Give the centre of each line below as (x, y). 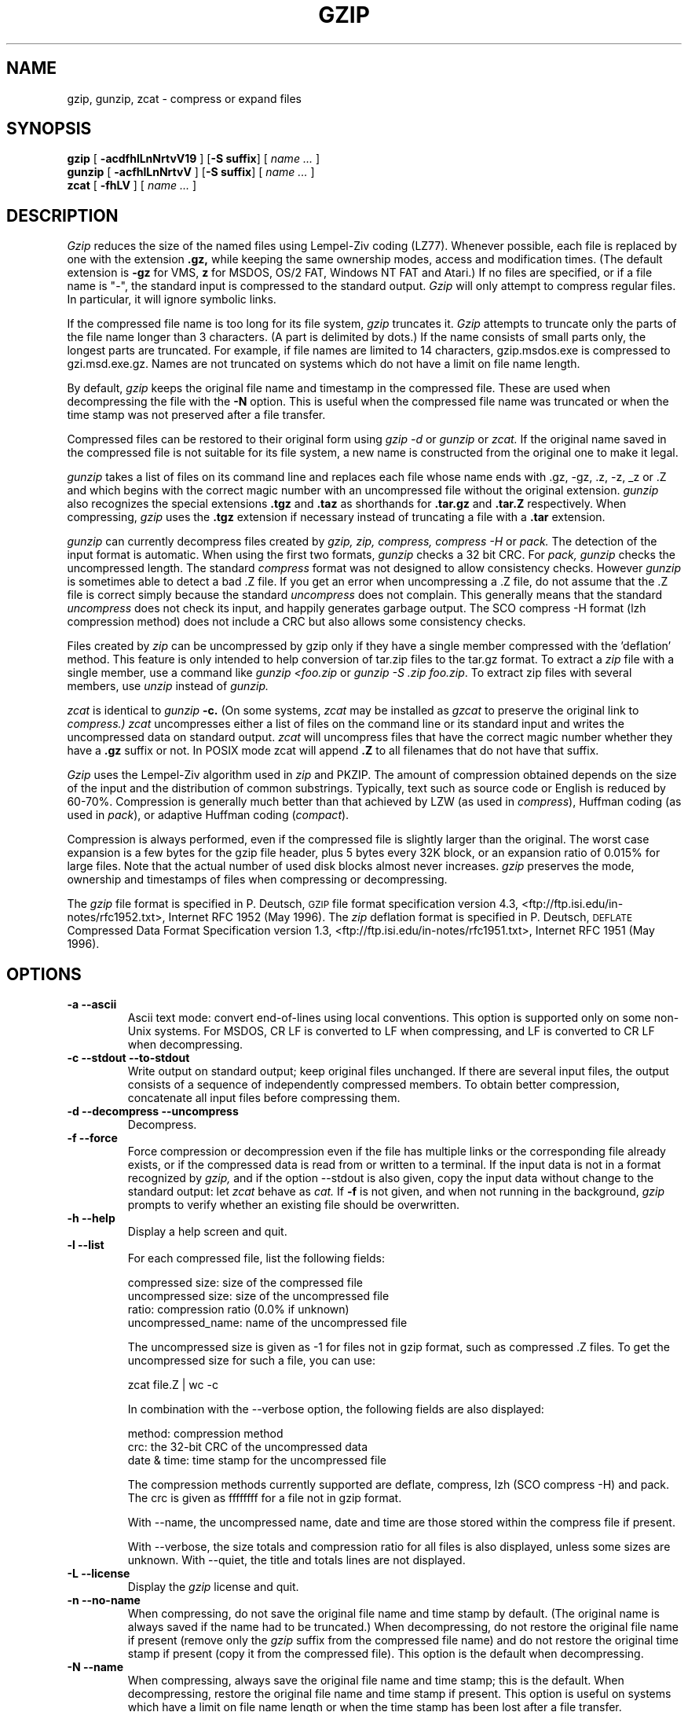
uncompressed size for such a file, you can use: (252, 1361)
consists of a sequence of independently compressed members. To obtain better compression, (374, 1085)
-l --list (86, 1245)
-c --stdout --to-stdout (128, 1058)
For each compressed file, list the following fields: (256, 1258)
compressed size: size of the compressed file (245, 1283)
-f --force (92, 1138)
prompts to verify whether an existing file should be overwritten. (293, 1205)
